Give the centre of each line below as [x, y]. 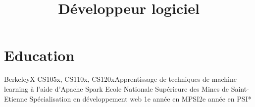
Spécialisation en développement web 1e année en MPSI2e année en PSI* [140, 98]
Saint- [240, 88]
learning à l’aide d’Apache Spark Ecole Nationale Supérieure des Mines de [116, 88]
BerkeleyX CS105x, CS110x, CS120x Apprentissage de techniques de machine [120, 79]
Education [39, 55]
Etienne [16, 98]
